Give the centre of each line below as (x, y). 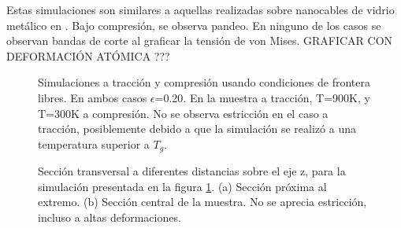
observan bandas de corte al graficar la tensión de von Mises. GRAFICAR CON (200, 40)
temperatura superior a (94, 143)
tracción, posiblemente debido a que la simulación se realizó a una (197, 129)
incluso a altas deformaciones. (110, 217)
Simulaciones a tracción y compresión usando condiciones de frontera (204, 82)
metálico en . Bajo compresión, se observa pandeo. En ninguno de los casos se (194, 25)
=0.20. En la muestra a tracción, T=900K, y (262, 97)
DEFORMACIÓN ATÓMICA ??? (88, 55)
